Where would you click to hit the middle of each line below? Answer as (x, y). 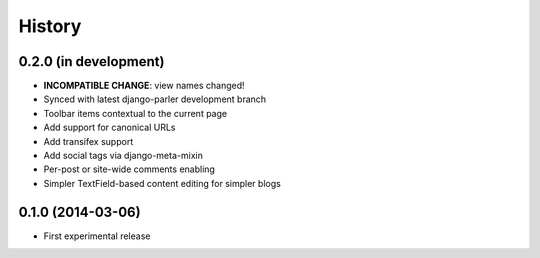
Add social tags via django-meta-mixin (123, 156)
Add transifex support (88, 141)
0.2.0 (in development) (91, 61)
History (50, 26)
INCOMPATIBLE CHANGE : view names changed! (144, 86)
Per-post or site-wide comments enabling (129, 169)
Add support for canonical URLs (109, 127)
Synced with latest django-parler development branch (155, 99)
